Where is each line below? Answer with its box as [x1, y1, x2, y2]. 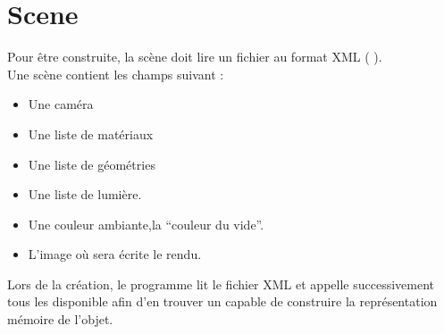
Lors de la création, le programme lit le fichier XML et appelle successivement [7, 274, 434, 293]
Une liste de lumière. [28, 185, 142, 204]
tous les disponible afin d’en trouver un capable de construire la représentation [7, 292, 438, 311]
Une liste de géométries [28, 154, 155, 173]
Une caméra [28, 95, 94, 113]
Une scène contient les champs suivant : [7, 64, 224, 83]
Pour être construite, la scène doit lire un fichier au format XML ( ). [7, 47, 382, 66]
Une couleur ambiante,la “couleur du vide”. [28, 214, 264, 233]
